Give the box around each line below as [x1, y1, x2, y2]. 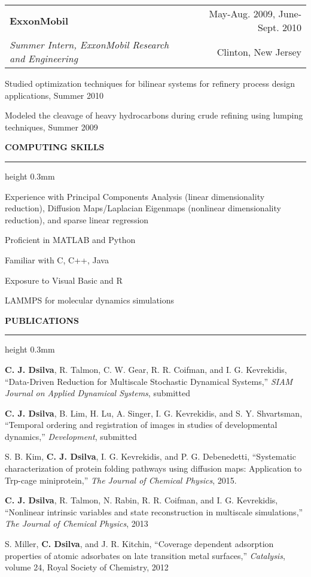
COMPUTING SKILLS [5, 141, 105, 153]
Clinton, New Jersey [217, 44, 301, 59]
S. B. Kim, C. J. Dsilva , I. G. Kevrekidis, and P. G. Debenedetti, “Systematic [5, 450, 296, 463]
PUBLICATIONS [5, 314, 80, 326]
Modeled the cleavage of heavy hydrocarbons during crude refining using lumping [5, 109, 303, 122]
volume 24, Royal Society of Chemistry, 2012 [5, 561, 169, 573]
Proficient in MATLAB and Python [5, 233, 136, 246]
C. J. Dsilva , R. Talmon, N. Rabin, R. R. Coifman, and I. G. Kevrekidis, [5, 494, 278, 506]
